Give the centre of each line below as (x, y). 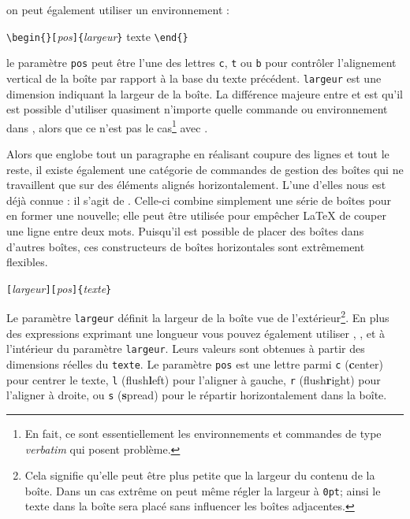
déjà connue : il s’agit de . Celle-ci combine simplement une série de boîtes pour (199, 200)
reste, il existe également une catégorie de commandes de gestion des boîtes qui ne (205, 169)
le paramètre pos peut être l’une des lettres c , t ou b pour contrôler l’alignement (201, 63)
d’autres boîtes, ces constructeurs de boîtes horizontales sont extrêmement (186, 246)
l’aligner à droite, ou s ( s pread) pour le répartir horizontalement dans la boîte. (197, 395)
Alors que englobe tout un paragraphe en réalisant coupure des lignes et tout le (198, 154)
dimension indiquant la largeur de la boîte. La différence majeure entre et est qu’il (205, 93)
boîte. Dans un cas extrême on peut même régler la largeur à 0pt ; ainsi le (203, 490)
